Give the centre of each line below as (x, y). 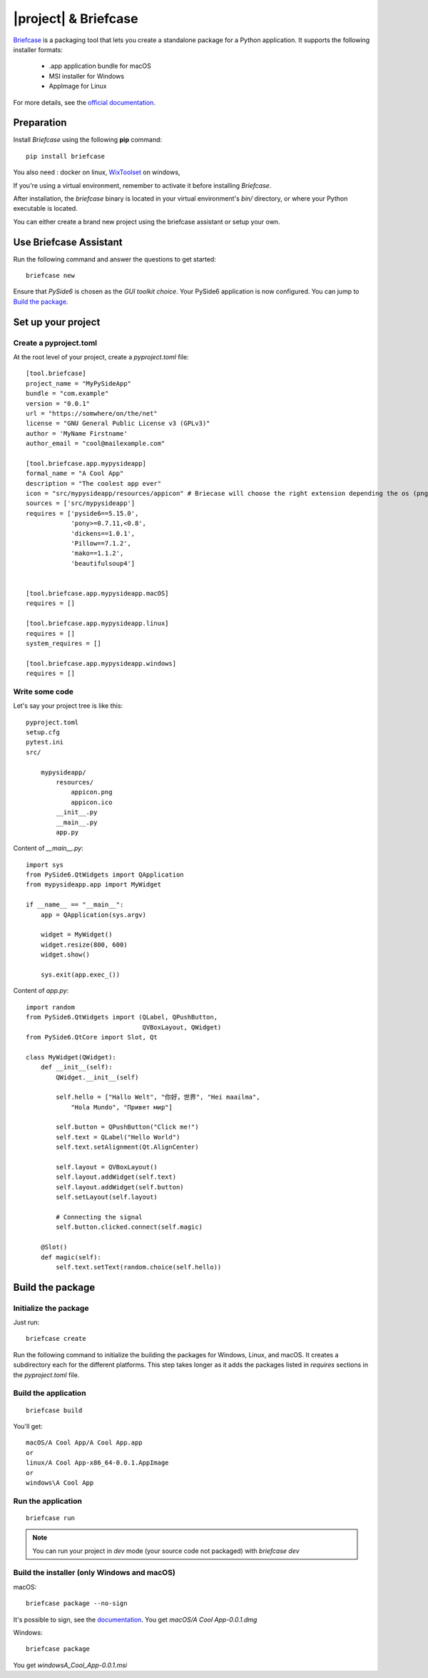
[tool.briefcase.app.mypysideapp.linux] (97, 624)
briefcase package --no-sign (77, 1603)
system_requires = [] (63, 643)
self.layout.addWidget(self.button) (120, 1187)
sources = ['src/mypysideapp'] (81, 503)
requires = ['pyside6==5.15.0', (82, 513)
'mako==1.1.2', (97, 553)
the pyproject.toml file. (46, 1374)
